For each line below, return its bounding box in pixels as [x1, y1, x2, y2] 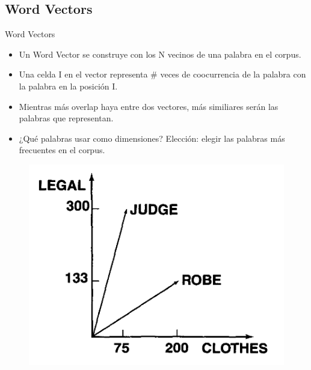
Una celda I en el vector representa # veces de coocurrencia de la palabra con [19, 68, 306, 80]
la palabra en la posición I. [19, 79, 118, 92]
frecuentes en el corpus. [19, 144, 105, 156]
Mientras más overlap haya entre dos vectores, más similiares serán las [19, 100, 279, 112]
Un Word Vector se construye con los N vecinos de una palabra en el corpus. [19, 47, 301, 60]
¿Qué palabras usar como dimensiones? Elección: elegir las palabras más [19, 132, 285, 144]
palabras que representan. [19, 112, 114, 124]
